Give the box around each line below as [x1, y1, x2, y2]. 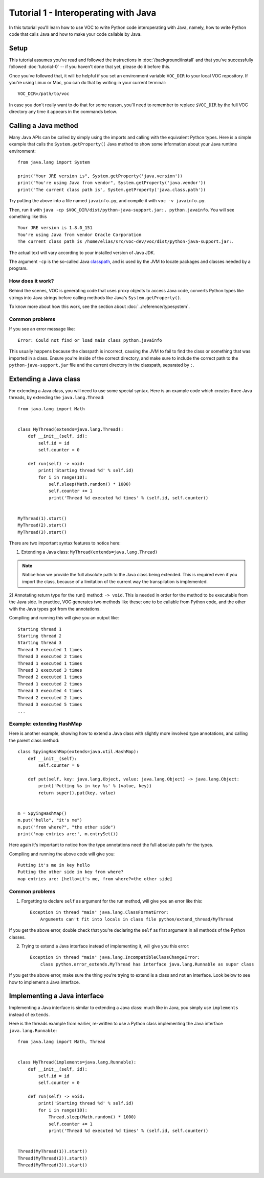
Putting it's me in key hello [18, 862, 90, 868]
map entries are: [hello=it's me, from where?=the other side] [18, 876, 173, 881]
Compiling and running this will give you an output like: [9, 615, 119, 621]
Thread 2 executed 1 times [18, 674, 83, 680]
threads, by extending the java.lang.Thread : [9, 395, 105, 401]
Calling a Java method [9, 121, 78, 130]
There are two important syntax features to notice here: [9, 540, 121, 546]
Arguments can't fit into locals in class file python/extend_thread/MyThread [40, 916, 234, 922]
